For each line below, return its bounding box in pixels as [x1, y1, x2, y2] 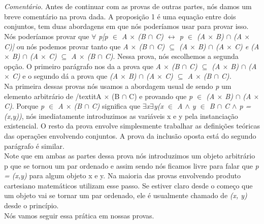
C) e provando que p [129, 90, 193, 101]
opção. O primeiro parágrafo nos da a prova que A [4, 60, 161, 71]
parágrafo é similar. [4, 140, 64, 151]
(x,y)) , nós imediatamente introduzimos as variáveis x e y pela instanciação [4, 110, 238, 121]
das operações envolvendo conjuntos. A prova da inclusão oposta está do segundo [4, 130, 256, 141]
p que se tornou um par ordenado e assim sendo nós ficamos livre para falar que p [4, 160, 259, 171]
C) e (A [234, 41, 259, 51]
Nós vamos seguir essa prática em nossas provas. [4, 210, 154, 220]
